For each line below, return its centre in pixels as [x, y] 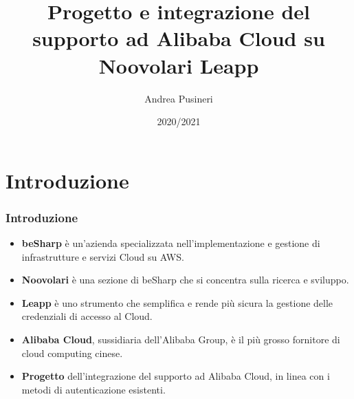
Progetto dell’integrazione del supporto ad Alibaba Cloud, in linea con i [176, 376]
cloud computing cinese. [72, 353]
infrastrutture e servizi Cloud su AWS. [103, 256]
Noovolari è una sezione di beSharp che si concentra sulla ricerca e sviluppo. [185, 280]
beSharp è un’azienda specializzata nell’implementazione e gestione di [171, 243]
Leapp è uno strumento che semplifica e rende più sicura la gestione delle [177, 302]
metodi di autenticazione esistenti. [93, 389]
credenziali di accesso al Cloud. [87, 316]
